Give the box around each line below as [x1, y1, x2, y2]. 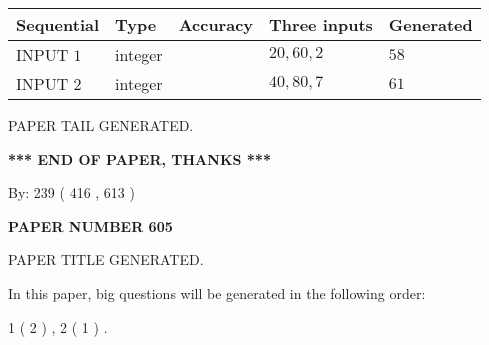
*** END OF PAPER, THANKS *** [8, 148, 271, 169]
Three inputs [269, 13, 373, 36]
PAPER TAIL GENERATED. [8, 115, 194, 135]
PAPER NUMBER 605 [8, 215, 173, 236]
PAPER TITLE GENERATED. [8, 249, 204, 270]
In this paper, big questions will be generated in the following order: [8, 282, 426, 303]
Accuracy [178, 13, 254, 36]
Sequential [16, 13, 100, 36]
